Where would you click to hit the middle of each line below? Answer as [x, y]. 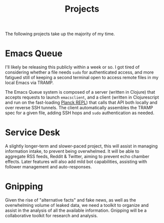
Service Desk [32, 132]
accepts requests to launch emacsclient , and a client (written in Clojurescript [82, 97]
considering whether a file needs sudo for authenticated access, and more [80, 72]
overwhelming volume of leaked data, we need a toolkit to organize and [77, 205]
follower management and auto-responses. [48, 167]
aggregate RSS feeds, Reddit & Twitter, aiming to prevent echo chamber [77, 157]
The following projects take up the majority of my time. [60, 34]
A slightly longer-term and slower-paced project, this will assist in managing [81, 146]
